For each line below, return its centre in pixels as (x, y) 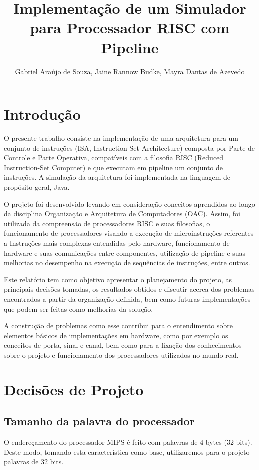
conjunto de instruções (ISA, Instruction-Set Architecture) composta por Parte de (129, 148)
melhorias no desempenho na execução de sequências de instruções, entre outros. (127, 263)
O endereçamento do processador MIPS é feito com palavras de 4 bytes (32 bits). (128, 442)
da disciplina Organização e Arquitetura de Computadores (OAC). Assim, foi (122, 214)
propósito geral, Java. (37, 187)
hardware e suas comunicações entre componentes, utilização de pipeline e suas (125, 253)
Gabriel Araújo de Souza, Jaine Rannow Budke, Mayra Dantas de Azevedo (130, 71)
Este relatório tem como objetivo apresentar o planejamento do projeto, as (118, 279)
